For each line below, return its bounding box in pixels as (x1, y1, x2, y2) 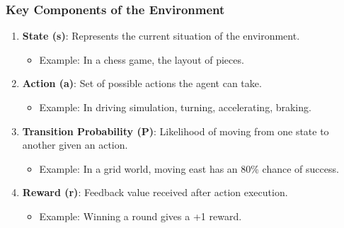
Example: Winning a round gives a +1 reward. (39, 208, 242, 223)
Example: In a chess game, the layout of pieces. (39, 52, 244, 67)
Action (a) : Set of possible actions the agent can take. (22, 76, 262, 91)
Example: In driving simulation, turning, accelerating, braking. (39, 100, 311, 114)
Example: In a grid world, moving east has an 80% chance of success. (39, 161, 339, 176)
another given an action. (22, 137, 128, 152)
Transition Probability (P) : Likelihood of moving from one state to (22, 123, 329, 138)
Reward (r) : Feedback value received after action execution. (22, 185, 288, 200)
